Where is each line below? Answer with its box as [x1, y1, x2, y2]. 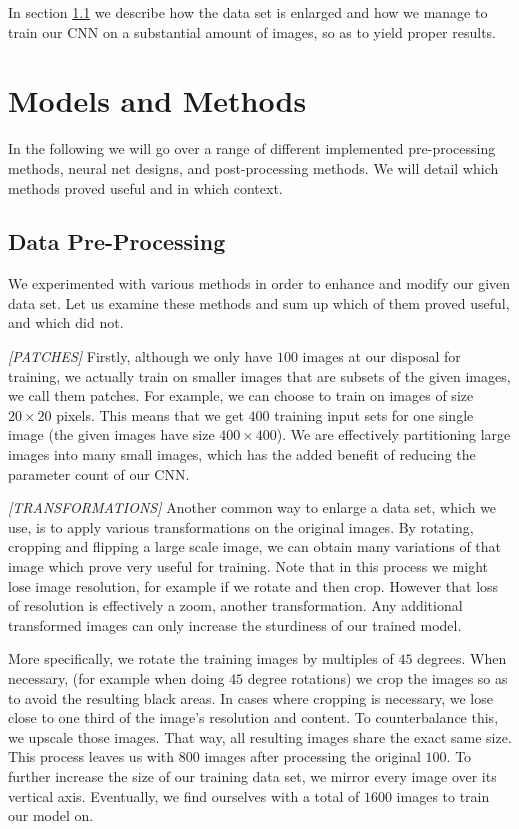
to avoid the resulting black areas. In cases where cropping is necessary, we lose [8, 687, 493, 708]
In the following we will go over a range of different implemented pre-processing [8, 138, 496, 159]
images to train [396, 785, 490, 806]
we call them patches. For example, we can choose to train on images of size [8, 385, 474, 406]
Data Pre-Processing [8, 226, 226, 257]
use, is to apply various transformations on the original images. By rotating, [8, 516, 474, 537]
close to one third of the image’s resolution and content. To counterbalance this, [8, 707, 499, 728]
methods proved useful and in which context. [8, 177, 283, 198]
